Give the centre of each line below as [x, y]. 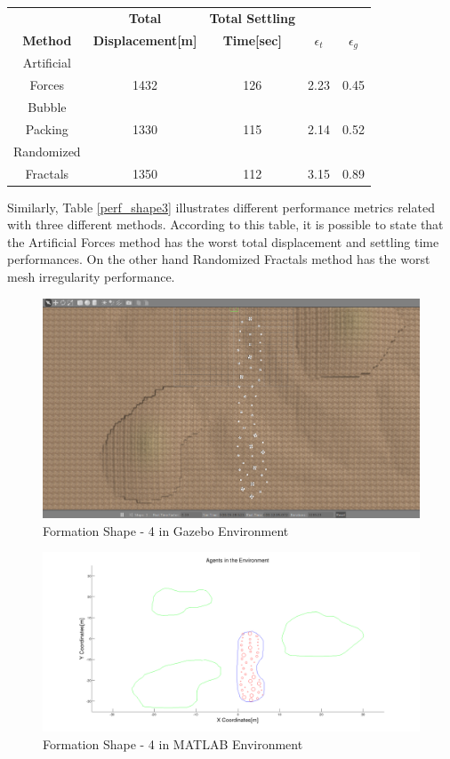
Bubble [47, 106]
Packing [47, 128]
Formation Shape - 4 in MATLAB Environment [173, 743]
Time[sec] [252, 40]
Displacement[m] [145, 40]
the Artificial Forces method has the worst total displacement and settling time [223, 241]
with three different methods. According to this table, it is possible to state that [225, 224]
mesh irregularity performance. [91, 276]
